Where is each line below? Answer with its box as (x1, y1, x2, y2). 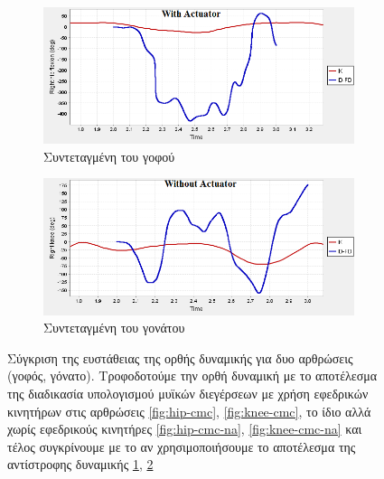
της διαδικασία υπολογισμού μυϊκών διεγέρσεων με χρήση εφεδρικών (7, 384, 369, 403)
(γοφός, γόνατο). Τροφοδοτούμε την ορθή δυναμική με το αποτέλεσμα (7, 366, 378, 385)
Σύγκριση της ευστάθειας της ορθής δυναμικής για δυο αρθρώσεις (7, 348, 353, 367)
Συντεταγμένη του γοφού (43, 146, 175, 165)
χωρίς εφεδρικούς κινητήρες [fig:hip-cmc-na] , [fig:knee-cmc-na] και (7, 419, 362, 438)
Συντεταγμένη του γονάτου (43, 318, 185, 337)
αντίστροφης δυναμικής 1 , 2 (7, 455, 154, 474)
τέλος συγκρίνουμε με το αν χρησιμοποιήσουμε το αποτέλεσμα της (7, 437, 356, 456)
